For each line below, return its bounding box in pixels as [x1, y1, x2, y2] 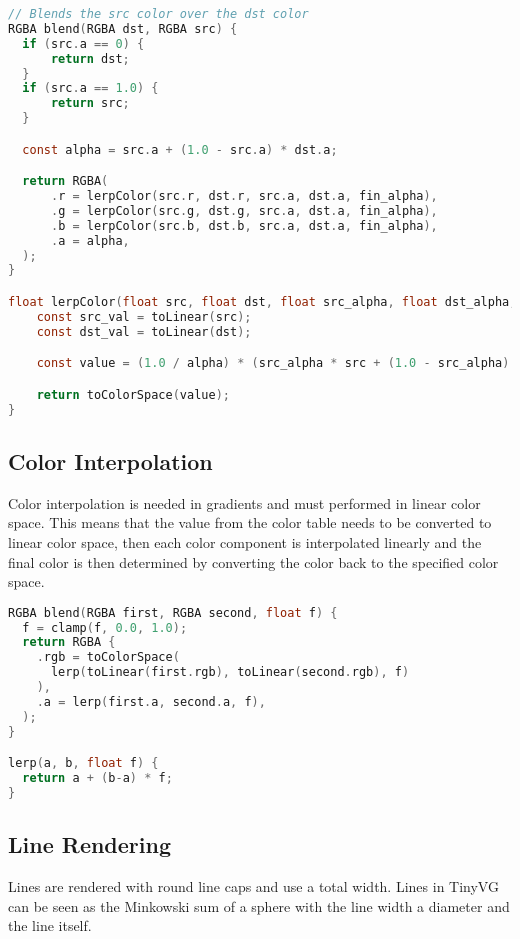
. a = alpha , [50, 233, 130, 248]
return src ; [50, 96, 130, 111]
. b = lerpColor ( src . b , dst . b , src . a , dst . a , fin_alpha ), [50, 218, 438, 233]
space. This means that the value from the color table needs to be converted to [8, 512, 492, 533]
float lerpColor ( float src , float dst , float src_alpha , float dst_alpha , [8, 294, 517, 309]
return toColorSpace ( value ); [36, 387, 230, 402]
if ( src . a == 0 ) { [22, 36, 145, 51]
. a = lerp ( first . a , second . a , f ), [36, 694, 266, 709]
